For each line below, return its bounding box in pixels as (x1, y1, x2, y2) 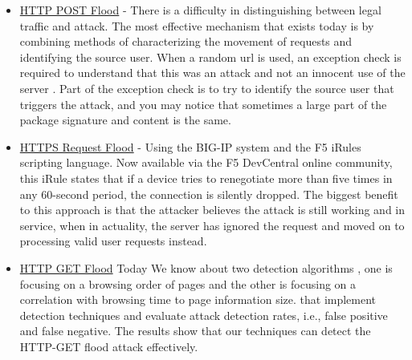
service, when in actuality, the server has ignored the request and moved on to (19, 216, 405, 233)
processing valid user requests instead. (19, 233, 207, 249)
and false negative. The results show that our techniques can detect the (19, 322, 371, 339)
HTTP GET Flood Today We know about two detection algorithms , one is (19, 259, 393, 276)
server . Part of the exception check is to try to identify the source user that (19, 79, 394, 96)
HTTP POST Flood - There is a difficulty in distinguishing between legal (19, 2, 381, 18)
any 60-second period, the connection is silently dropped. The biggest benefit (19, 185, 398, 202)
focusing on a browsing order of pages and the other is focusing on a (19, 275, 357, 292)
